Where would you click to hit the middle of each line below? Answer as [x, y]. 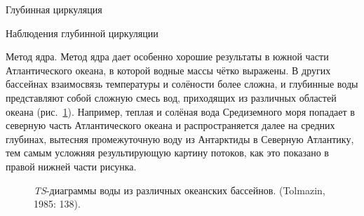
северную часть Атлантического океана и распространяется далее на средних [170, 125]
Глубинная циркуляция [54, 9]
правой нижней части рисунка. [71, 166]
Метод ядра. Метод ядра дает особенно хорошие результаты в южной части [167, 56]
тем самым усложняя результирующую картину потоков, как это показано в [167, 153]
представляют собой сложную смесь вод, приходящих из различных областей [171, 97]
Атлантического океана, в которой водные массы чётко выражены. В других [168, 70]
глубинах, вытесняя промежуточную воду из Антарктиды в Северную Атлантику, [180, 139]
